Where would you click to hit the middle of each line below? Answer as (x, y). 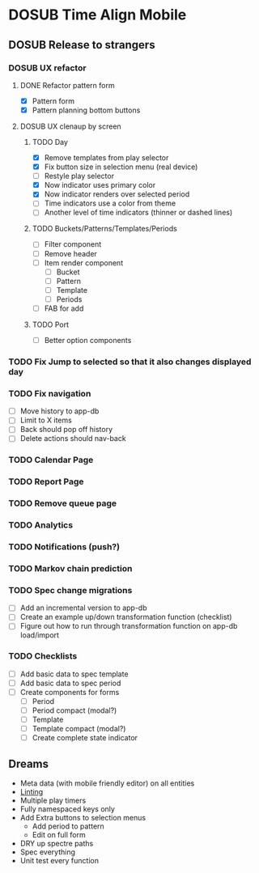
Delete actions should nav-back (73, 439)
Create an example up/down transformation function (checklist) (126, 617)
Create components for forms (70, 692)
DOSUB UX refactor (47, 68)
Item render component (84, 263)
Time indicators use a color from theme (110, 203)
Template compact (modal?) (79, 729)
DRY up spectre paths (57, 844)
